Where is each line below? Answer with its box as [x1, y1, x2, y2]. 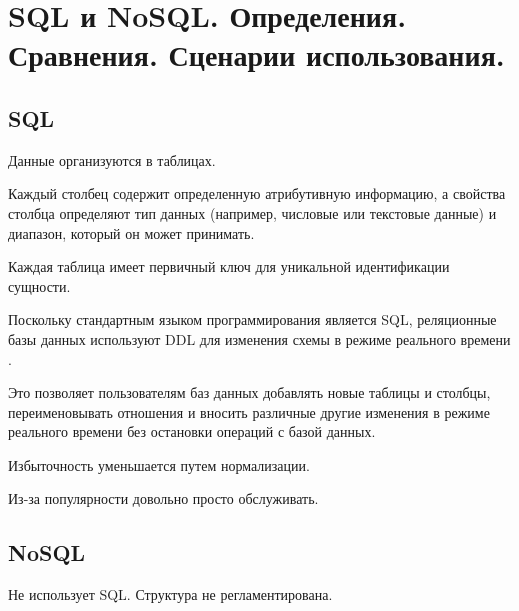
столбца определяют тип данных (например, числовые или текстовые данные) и [8, 202, 497, 223]
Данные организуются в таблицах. [8, 149, 216, 170]
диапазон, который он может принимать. [8, 222, 255, 243]
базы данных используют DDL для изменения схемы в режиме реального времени [8, 328, 511, 349]
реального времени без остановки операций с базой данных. [8, 421, 376, 442]
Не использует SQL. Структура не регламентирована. [8, 584, 333, 605]
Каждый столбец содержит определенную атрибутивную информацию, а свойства [8, 183, 506, 204]
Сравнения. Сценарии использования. [8, 34, 505, 75]
